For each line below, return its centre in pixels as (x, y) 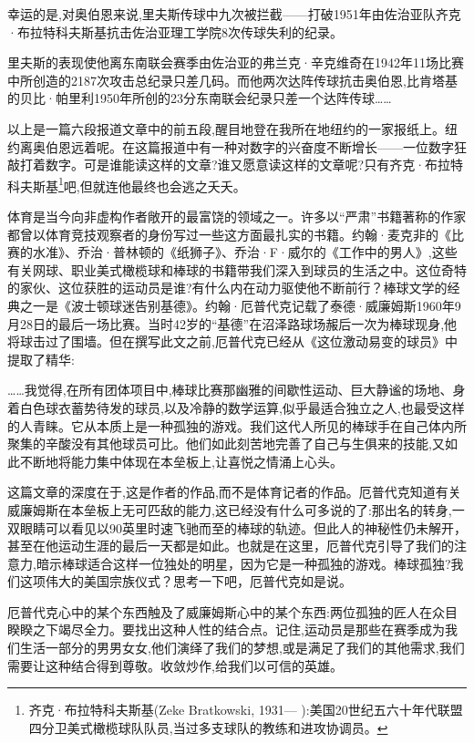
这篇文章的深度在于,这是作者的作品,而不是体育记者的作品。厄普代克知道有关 (234, 492)
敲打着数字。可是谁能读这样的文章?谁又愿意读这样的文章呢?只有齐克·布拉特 (236, 165)
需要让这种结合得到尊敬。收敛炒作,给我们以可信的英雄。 (175, 665)
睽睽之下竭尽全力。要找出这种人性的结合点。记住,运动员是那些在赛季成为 (226, 629)
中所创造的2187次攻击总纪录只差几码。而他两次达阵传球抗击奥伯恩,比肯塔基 (232, 80)
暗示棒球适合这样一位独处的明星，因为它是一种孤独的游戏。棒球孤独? (243, 563)
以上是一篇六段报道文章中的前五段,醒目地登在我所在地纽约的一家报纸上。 (226, 128)
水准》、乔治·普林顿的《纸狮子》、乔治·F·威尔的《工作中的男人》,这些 (245, 252)
